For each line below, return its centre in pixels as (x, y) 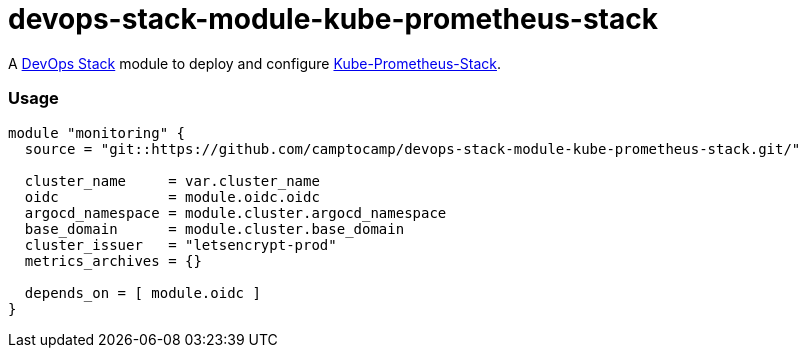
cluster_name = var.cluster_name (172, 180)
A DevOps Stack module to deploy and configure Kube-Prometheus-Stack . (255, 63)
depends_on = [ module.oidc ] (142, 292)
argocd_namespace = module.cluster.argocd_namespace (235, 212)
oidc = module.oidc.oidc (172, 196)
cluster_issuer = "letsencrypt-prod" (180, 244)
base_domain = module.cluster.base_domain (214, 228)
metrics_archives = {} (113, 260)
